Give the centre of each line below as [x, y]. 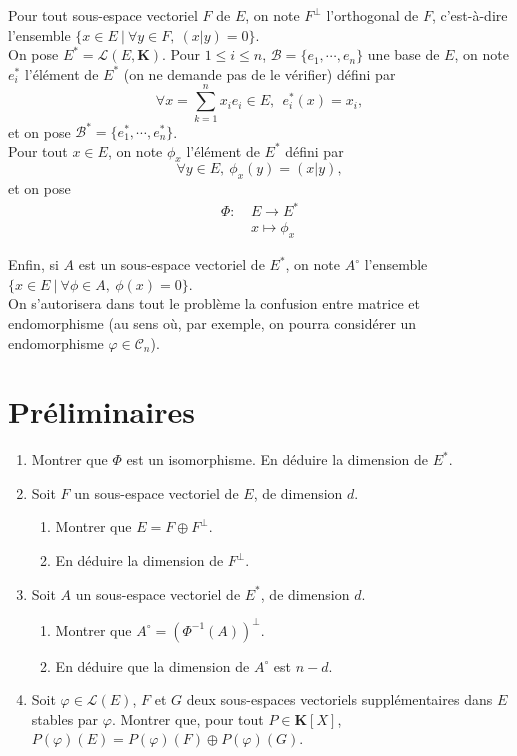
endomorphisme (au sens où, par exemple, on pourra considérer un [212, 322]
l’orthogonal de [372, 15]
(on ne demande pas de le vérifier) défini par [259, 73]
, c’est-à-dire [469, 15]
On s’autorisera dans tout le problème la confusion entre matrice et [214, 303]
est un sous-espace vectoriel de [171, 264]
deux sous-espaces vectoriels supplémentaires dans [339, 699]
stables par [65, 718]
